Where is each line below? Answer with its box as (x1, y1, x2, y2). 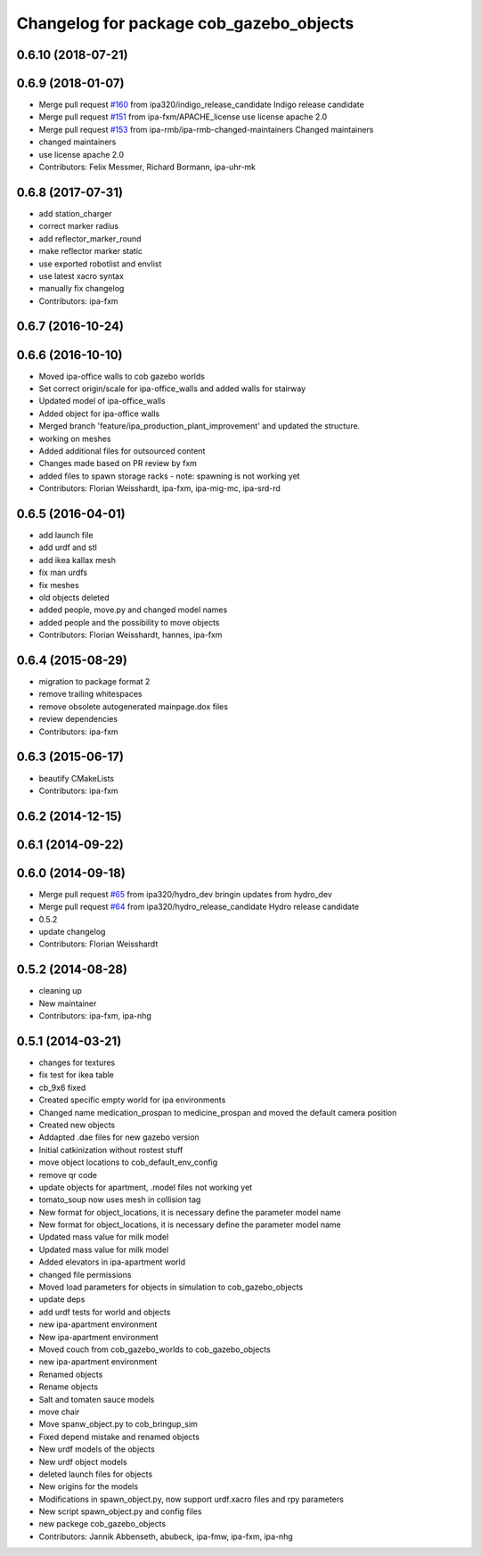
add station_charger (38, 208, 113, 218)
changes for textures (38, 1057, 116, 1068)
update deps (38, 1294, 86, 1305)
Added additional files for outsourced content (38, 446, 206, 456)
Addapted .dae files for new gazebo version (38, 1132, 200, 1142)
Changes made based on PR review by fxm (38, 458, 198, 469)
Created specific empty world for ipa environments (38, 1094, 226, 1105)
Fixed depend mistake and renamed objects (38, 1431, 200, 1442)
